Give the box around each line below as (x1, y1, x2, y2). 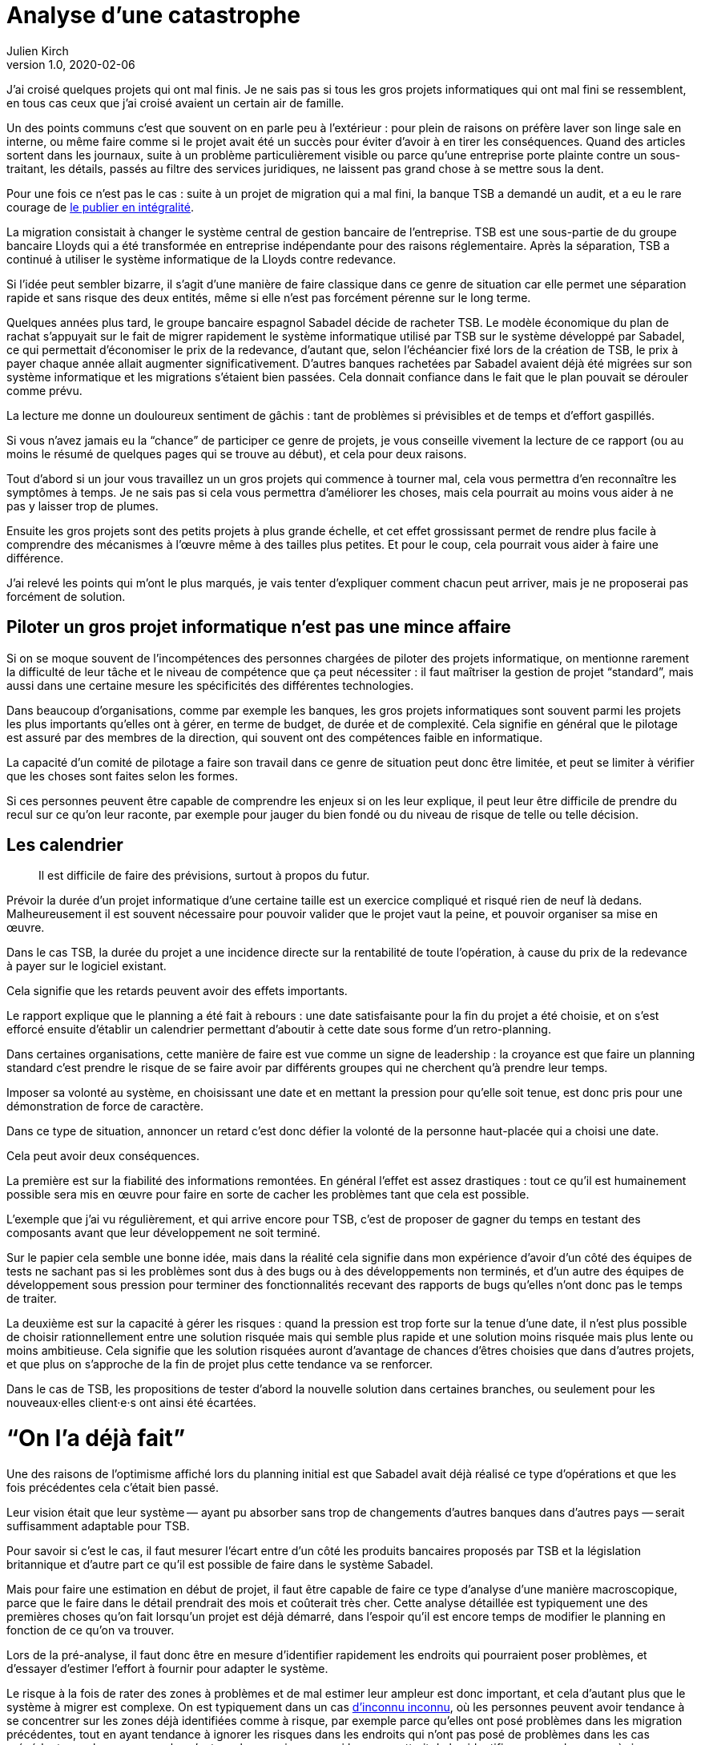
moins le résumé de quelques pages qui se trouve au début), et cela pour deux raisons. (6, 446, 467, 461)
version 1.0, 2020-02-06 (6, 57, 135, 71)
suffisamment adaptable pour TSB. (6, 1518, 190, 1533)
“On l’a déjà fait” (6, 1425, 186, 1453)
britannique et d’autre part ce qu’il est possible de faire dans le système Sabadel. (6, 1557, 433, 1571)
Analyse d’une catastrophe (6, 2, 300, 29)
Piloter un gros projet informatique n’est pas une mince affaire (6, 617, 511, 638)
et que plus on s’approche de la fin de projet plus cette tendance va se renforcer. (6, 1357, 433, 1372)
